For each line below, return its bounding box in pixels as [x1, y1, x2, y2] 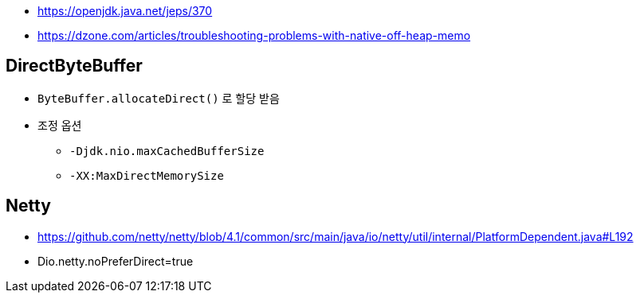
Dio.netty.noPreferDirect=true [37, 254, 194, 268]
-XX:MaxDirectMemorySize [69, 169, 224, 182]
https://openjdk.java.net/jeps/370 [37, 4, 213, 17]
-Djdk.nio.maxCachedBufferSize [69, 144, 265, 157]
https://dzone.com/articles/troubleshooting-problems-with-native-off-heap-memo [37, 29, 471, 42]
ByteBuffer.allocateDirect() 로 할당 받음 [37, 91, 280, 105]
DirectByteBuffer [6, 56, 143, 76]
